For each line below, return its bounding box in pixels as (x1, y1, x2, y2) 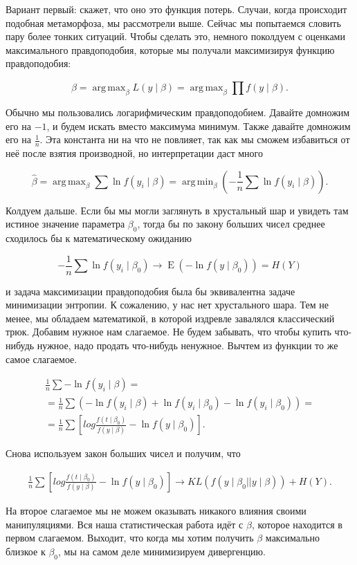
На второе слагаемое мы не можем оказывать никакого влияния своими (6, 503, 306, 517)
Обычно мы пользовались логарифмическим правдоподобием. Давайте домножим (6, 104, 350, 119)
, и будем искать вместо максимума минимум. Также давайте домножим (46, 118, 351, 133)
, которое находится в (251, 517, 342, 531)
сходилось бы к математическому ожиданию (6, 230, 192, 245)
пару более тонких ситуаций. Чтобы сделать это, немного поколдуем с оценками (6, 29, 345, 44)
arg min (182, 176, 214, 187)
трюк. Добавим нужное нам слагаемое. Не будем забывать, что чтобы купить (6, 324, 331, 339)
